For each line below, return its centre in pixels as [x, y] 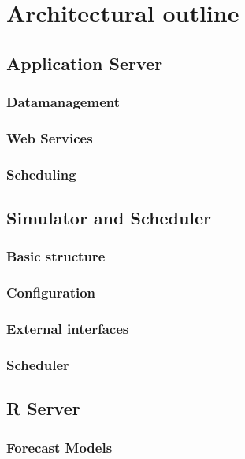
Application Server [85, 63]
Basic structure [56, 256]
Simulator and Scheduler [109, 218]
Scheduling [41, 174]
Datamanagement [63, 102]
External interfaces [68, 329]
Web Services [50, 137]
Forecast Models [59, 447]
